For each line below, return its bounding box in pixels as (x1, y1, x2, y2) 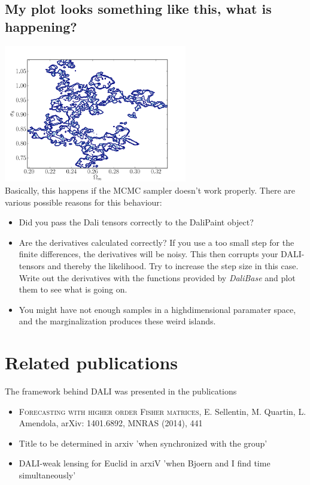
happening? (5, 17, 77, 35)
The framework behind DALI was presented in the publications (5, 385, 237, 397)
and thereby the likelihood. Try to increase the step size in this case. (47, 259, 299, 272)
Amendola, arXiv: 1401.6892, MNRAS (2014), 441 (19, 417, 203, 429)
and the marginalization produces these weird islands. (19, 315, 216, 327)
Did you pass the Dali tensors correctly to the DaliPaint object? (19, 216, 254, 228)
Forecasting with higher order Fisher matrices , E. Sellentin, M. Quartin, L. (19, 405, 306, 417)
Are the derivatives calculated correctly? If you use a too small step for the (19, 236, 294, 248)
